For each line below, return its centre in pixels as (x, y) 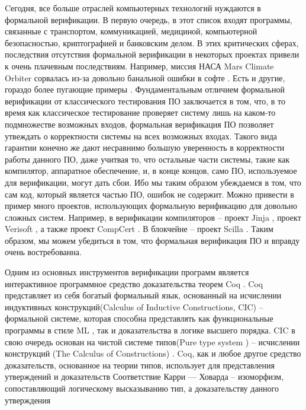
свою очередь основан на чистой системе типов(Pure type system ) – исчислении (152, 341)
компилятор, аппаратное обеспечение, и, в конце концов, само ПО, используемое (151, 171)
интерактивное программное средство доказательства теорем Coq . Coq (134, 283)
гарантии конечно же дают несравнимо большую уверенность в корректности (145, 147)
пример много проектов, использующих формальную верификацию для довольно (151, 206)
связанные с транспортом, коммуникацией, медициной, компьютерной (131, 31)
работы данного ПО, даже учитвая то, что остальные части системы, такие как (147, 159)
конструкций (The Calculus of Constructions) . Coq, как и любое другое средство (153, 353)
